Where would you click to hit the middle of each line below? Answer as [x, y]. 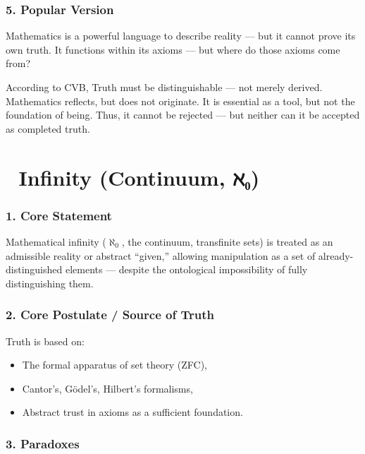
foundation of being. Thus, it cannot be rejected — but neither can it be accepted [183, 115]
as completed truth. [48, 128]
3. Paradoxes [43, 443]
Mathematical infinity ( [56, 241]
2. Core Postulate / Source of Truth [110, 315]
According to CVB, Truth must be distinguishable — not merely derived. [164, 87]
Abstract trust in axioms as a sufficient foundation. [132, 412]
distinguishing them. [50, 283]
